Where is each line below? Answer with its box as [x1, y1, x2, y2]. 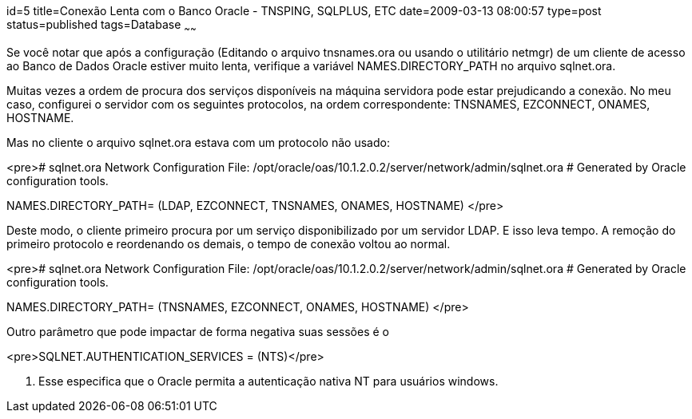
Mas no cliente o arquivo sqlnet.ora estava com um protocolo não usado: [6, 135, 390, 149]
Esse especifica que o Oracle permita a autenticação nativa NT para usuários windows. [38, 374, 499, 388]
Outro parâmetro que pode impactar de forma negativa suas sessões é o [6, 324, 389, 338]
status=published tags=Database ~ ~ [6, 18, 197, 34]
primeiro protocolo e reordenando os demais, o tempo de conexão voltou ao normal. [6, 236, 451, 251]
